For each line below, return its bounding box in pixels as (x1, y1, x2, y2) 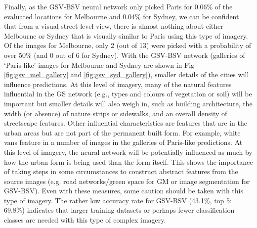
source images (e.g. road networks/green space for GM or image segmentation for (4, 176, 250, 186)
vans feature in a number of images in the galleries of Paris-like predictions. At (4, 137, 243, 147)
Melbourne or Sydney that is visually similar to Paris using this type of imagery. (4, 30, 248, 41)
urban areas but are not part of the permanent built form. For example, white (4, 127, 241, 137)
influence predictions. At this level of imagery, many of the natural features (4, 79, 232, 89)
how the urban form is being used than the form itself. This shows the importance (4, 156, 253, 167)
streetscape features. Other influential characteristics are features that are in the (4, 118, 247, 128)
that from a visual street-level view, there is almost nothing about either (4, 21, 223, 31)
